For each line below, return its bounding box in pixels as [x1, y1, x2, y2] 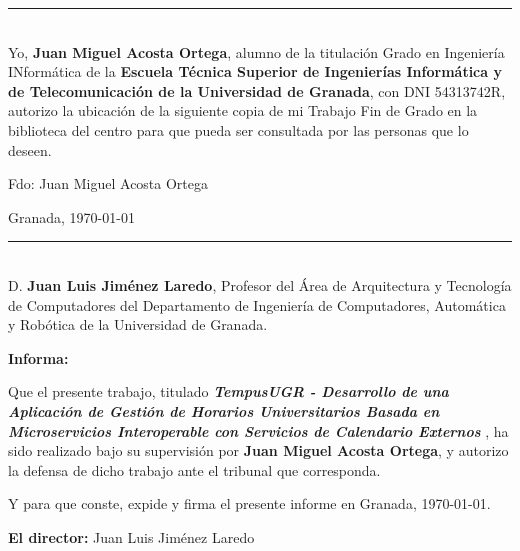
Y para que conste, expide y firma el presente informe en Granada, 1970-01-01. [8, 493, 491, 514]
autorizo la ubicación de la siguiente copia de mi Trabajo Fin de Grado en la [8, 100, 478, 121]
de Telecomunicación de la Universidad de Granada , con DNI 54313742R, [8, 80, 506, 101]
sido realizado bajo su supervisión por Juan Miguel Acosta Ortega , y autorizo [8, 440, 509, 461]
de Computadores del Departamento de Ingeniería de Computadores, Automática [8, 294, 506, 315]
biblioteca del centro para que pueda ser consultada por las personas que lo [8, 119, 469, 140]
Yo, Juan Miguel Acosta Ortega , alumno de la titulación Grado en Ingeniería [8, 41, 505, 62]
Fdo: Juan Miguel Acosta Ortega [8, 173, 209, 194]
